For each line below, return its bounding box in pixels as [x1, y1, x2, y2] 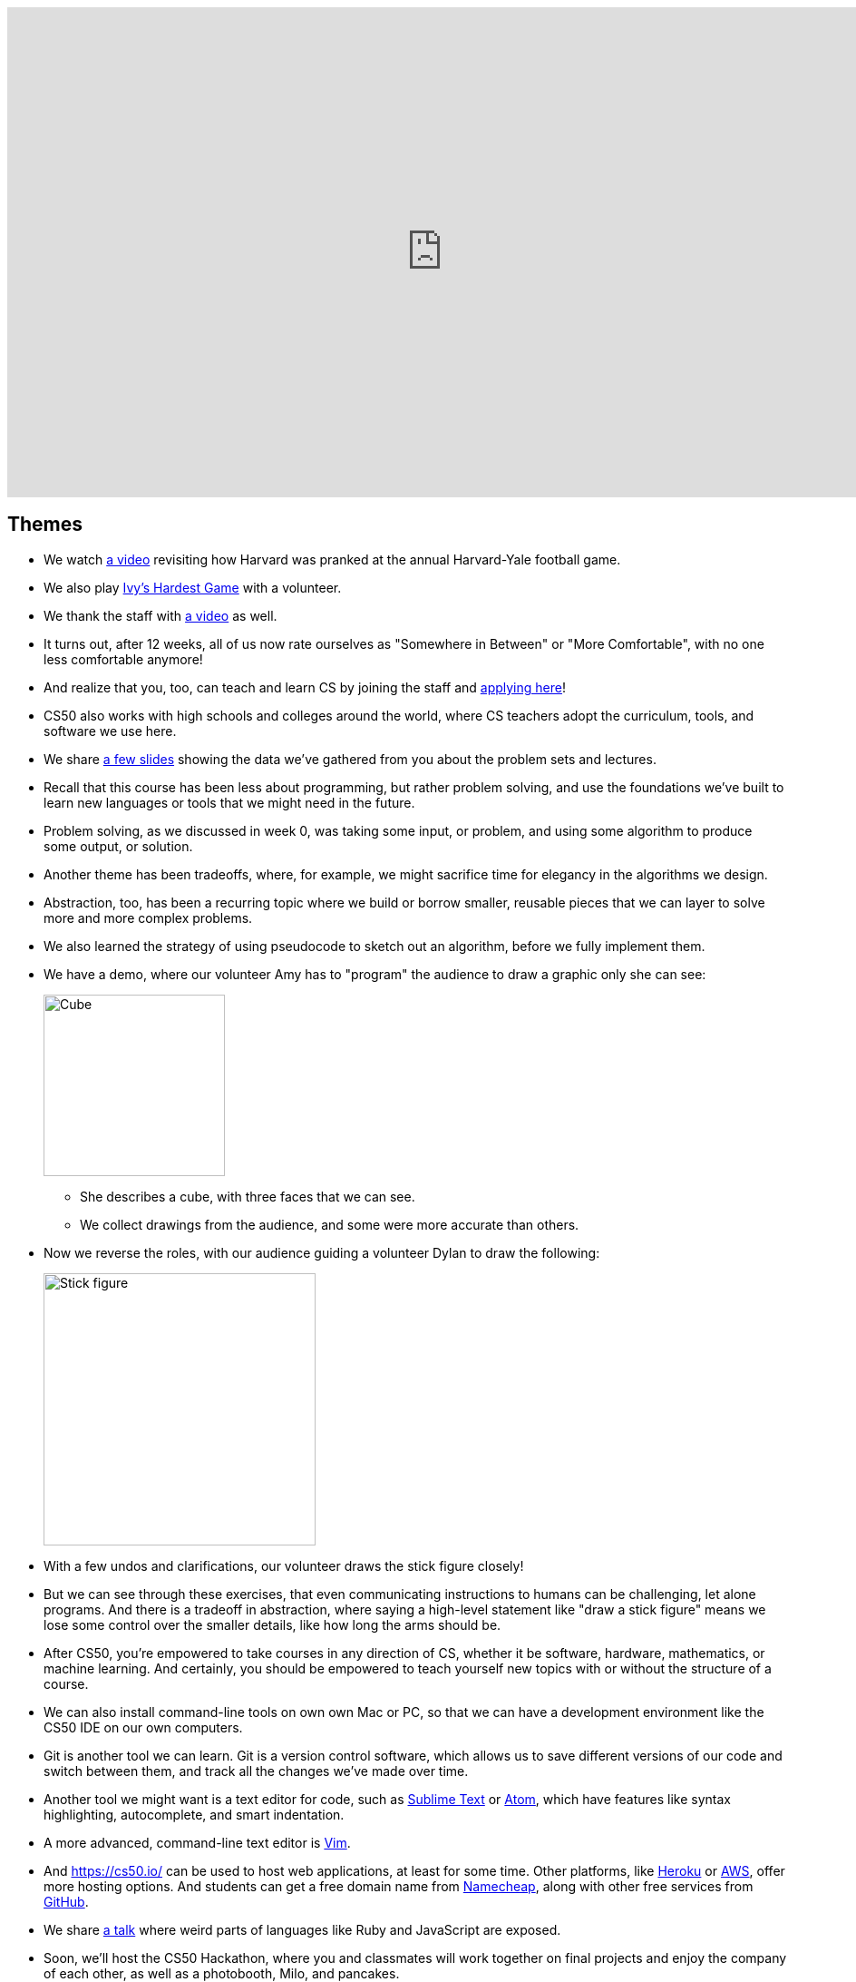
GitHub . [44, 1893, 89, 1909]
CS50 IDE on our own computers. [44, 1719, 243, 1735]
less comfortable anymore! [44, 651, 203, 667]
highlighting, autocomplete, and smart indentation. [44, 1806, 345, 1822]
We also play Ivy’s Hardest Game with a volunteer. [44, 579, 342, 595]
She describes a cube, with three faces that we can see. [80, 1188, 415, 1204]
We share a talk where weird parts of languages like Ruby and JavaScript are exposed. [44, 1921, 561, 1938]
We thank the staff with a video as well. [44, 607, 277, 623]
